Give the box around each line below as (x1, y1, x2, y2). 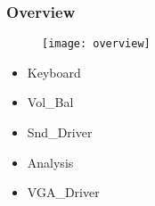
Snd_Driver (27, 123, 93, 142)
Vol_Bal (27, 93, 74, 111)
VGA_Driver (27, 183, 100, 202)
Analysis (27, 152, 74, 171)
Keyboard (27, 62, 81, 81)
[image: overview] (42, 37, 151, 51)
